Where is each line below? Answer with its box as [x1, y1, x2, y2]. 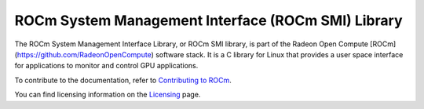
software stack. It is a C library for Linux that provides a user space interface [155, 49, 404, 59]
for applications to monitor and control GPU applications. [14, 61, 199, 71]
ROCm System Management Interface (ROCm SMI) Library [14, 12, 403, 29]
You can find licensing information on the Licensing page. [14, 90, 201, 100]
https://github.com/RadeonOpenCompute [16, 49, 152, 59]
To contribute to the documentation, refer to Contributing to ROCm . [14, 75, 232, 85]
